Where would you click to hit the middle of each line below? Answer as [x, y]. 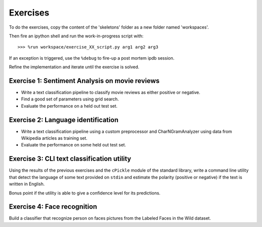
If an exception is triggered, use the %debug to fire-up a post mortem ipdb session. [92, 58]
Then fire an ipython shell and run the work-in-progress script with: [76, 36]
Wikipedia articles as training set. [54, 138]
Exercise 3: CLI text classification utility [70, 159]
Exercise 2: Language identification [64, 120]
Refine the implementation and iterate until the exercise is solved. [74, 67]
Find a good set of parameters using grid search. [70, 99]
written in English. [27, 184]
